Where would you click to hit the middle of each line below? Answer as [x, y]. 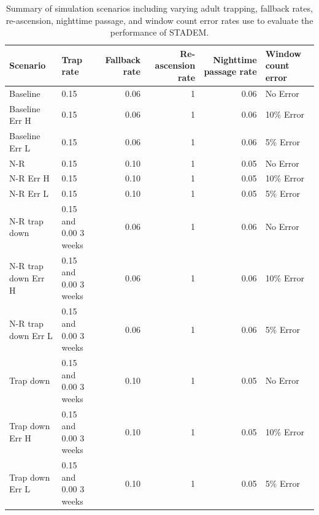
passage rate [230, 71]
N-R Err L [29, 193]
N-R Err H [29, 178]
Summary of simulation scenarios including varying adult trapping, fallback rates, [159, 8]
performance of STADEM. [159, 32]
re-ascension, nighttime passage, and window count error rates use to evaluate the [159, 20]
